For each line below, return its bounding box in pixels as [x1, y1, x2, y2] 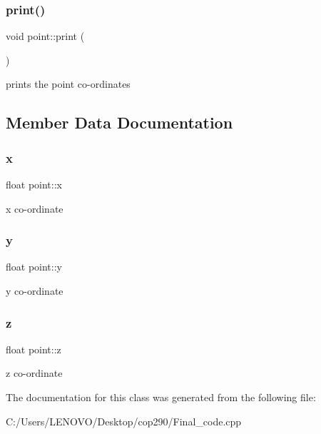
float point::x [6, 177, 62, 191]
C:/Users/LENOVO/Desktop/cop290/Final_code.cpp [6, 413, 242, 428]
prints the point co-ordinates [6, 76, 131, 91]
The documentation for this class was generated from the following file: [6, 390, 316, 404]
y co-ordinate [6, 283, 63, 298]
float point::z [6, 341, 61, 356]
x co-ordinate [6, 201, 63, 216]
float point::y [6, 259, 62, 274]
